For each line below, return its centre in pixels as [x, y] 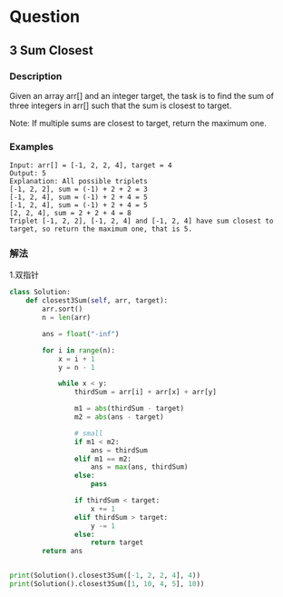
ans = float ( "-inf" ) [81, 333]
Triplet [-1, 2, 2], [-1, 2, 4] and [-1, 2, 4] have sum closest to [141, 221]
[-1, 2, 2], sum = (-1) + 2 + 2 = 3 [78, 189]
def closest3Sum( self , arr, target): [97, 301]
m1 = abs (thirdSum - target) [129, 409]
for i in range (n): [79, 350]
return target [117, 542]
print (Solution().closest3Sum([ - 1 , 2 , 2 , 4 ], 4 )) [105, 576]
